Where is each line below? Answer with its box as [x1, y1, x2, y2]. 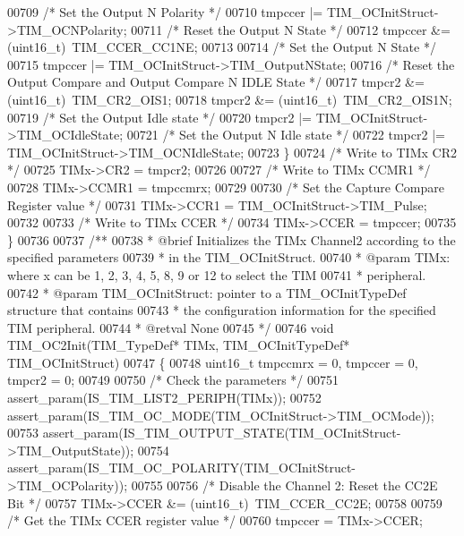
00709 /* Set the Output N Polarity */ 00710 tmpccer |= [7, 3, 323, 21]
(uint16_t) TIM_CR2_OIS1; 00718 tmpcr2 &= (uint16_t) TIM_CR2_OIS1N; [7, 89, 452, 108]
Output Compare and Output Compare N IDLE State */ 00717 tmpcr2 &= [7, 72, 425, 91]
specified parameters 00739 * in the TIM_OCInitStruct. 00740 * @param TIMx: [7, 248, 451, 267]
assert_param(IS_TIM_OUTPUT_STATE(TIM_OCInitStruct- [42, 423, 401, 442]
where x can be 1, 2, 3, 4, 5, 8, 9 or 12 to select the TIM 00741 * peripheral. [7, 265, 426, 284]
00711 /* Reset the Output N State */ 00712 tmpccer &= [131, 20, 451, 38]
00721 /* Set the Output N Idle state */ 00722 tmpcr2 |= [126, 125, 445, 144]
